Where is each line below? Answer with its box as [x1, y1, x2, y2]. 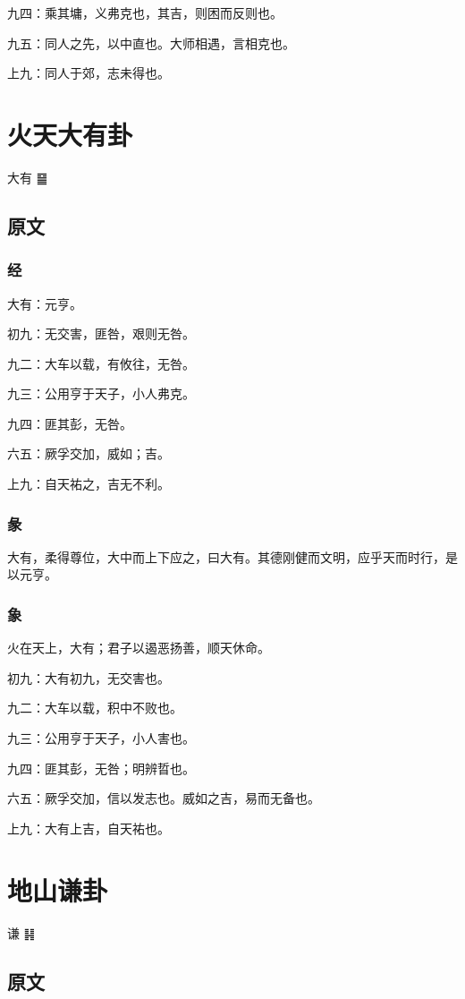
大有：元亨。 [7, 294, 82, 312]
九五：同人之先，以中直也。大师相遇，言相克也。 [7, 33, 295, 52]
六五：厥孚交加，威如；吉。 [7, 444, 170, 463]
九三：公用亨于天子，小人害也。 [7, 729, 195, 747]
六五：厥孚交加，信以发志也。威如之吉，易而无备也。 [7, 789, 320, 807]
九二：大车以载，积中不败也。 [7, 698, 182, 717]
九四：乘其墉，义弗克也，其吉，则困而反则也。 [7, 4, 283, 21]
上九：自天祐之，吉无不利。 [7, 474, 170, 493]
